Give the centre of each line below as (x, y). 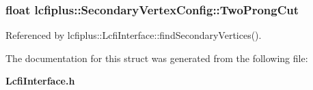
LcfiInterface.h (40, 81)
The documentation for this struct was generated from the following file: (157, 58)
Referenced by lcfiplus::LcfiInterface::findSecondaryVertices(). (134, 35)
